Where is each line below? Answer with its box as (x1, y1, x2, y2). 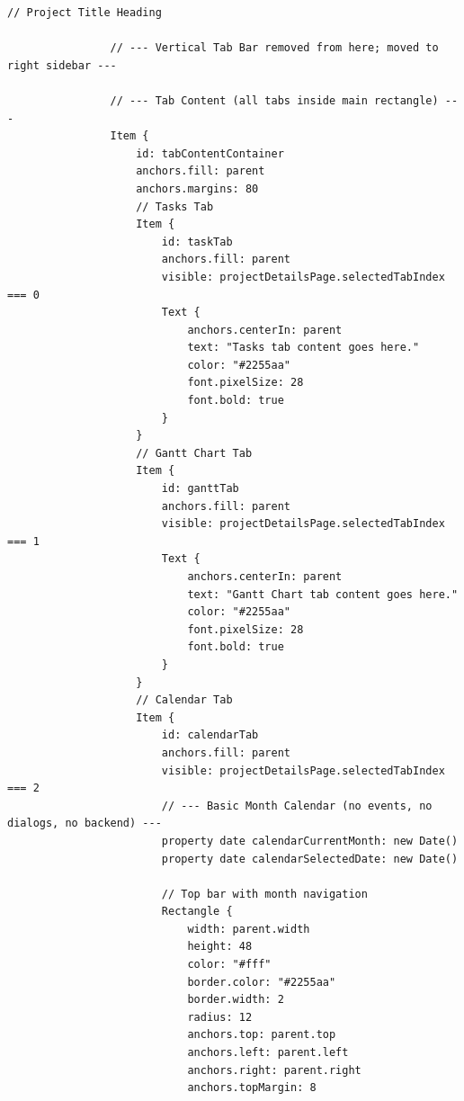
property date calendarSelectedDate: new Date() (161, 852, 459, 865)
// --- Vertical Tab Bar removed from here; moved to (110, 41, 439, 55)
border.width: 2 (187, 993, 284, 1007)
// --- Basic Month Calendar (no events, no (161, 799, 433, 812)
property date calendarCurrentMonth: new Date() (161, 834, 459, 847)
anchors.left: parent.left (187, 1046, 349, 1060)
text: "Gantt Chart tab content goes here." (187, 587, 459, 601)
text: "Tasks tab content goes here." (187, 341, 420, 354)
